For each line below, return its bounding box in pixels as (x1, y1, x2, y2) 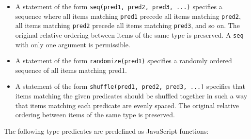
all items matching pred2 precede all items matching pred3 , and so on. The (15, 20, 240, 30)
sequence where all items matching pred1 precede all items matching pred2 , (15, 11, 241, 21)
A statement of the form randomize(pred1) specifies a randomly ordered (15, 56, 232, 66)
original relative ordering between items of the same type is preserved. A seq (15, 29, 244, 40)
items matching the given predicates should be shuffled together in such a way (15, 91, 248, 101)
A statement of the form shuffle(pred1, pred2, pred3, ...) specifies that (15, 81, 245, 91)
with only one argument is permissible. (15, 39, 130, 49)
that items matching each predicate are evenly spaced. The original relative (15, 100, 239, 110)
